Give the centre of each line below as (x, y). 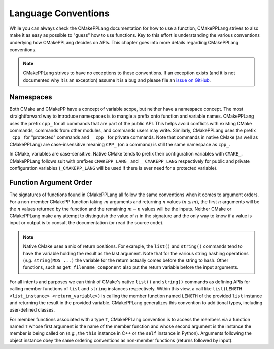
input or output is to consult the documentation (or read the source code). (87, 223)
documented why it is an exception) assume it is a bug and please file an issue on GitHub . (117, 80)
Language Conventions (60, 13)
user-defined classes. (32, 310)
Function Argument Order (51, 182)
